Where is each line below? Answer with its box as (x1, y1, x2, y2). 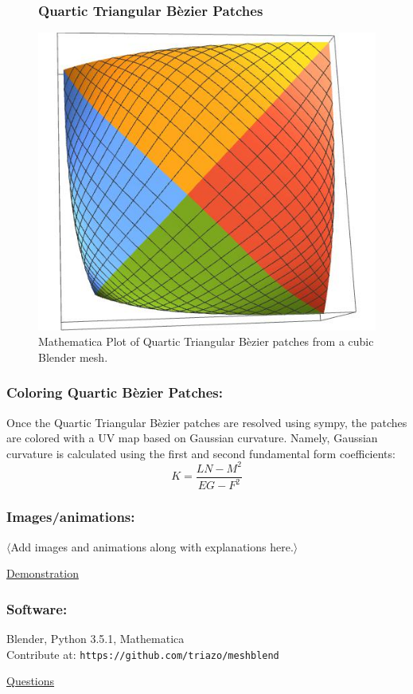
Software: (6, 598, 68, 618)
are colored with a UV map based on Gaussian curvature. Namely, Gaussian (6, 429, 378, 446)
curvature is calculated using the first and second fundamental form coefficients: (6, 445, 395, 461)
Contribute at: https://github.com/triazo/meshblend (6, 645, 279, 662)
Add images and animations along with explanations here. (10, 538, 294, 555)
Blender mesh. (38, 348, 108, 365)
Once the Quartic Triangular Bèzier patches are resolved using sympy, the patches (6, 414, 407, 430)
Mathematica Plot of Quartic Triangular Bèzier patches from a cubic (38, 333, 374, 350)
